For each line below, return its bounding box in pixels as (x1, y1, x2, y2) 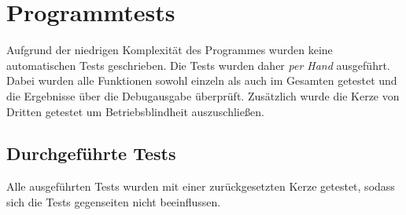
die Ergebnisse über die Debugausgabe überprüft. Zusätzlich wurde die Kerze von (6, 87, 400, 104)
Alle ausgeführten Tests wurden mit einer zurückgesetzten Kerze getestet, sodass (6, 178, 395, 195)
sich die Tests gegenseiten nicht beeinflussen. (6, 193, 221, 210)
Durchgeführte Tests (6, 141, 176, 166)
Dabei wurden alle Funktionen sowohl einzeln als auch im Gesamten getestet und (6, 72, 397, 89)
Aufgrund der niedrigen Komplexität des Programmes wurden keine (6, 42, 333, 58)
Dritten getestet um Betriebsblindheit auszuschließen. (6, 103, 264, 119)
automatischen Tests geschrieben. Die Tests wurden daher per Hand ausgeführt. (6, 56, 390, 73)
